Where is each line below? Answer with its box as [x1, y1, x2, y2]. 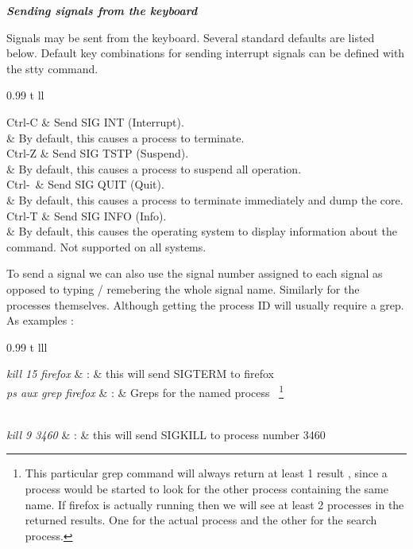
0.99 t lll [6, 338, 48, 355]
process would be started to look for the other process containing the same [25, 480, 388, 496]
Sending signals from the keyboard [6, 2, 198, 18]
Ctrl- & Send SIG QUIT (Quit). [6, 176, 164, 193]
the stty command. [6, 60, 98, 76]
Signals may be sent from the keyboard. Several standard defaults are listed [6, 29, 375, 45]
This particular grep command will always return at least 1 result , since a [25, 465, 388, 481]
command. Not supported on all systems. [6, 238, 206, 255]
